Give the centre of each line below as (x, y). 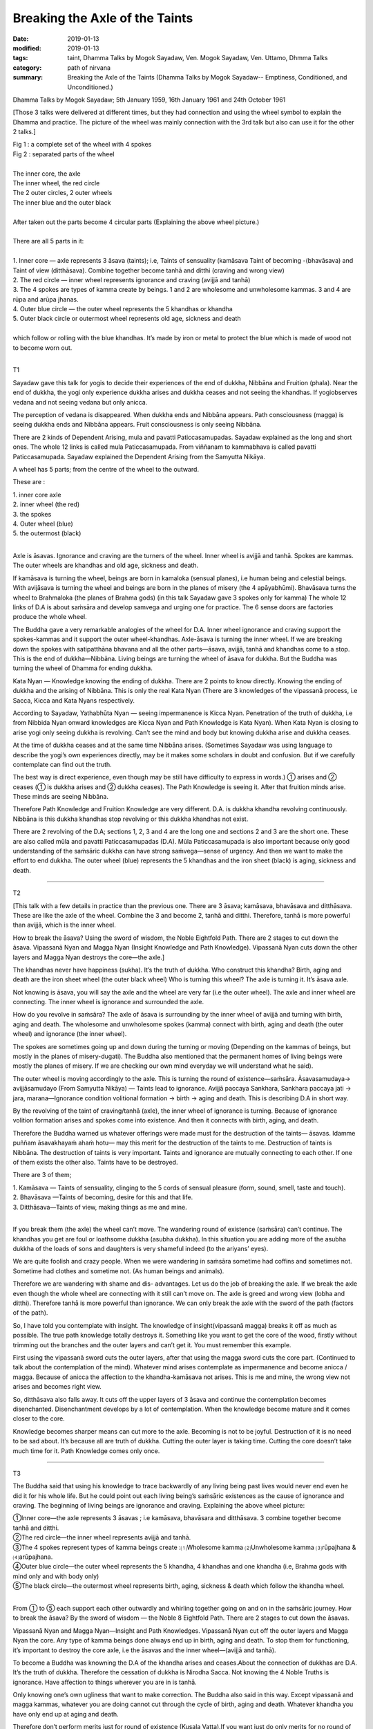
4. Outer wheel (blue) (43, 524)
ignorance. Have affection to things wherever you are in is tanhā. (105, 1682)
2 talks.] (24, 132)
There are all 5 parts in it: (48, 241)
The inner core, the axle (47, 174)
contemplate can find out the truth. (62, 764)
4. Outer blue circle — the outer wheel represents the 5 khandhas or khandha (123, 309)
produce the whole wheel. (50, 617)
